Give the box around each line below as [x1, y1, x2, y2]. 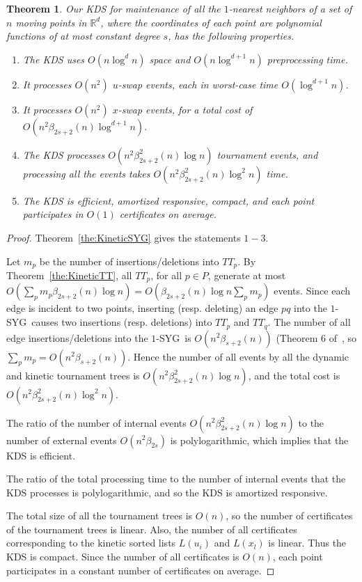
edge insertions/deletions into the [6, 330, 148, 345]
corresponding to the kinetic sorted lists [6, 535, 176, 550]
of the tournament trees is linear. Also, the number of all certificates [6, 521, 297, 536]
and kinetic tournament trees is [6, 368, 140, 382]
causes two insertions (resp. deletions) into [31, 315, 212, 329]
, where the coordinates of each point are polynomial [100, 15, 322, 29]
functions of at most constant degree [6, 29, 160, 43]
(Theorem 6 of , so [276, 330, 357, 345]
